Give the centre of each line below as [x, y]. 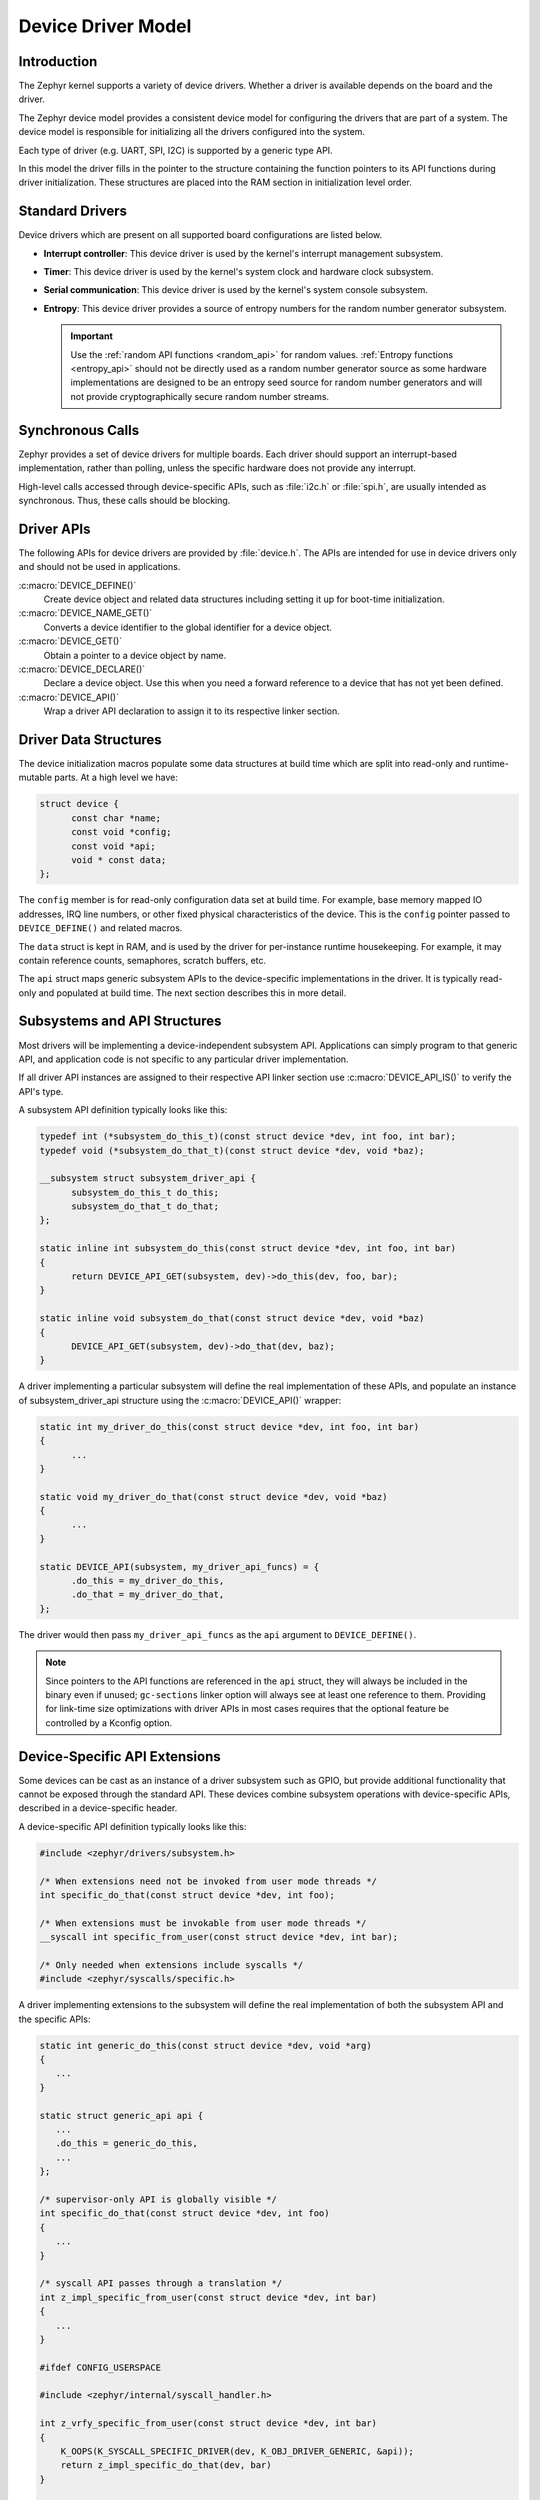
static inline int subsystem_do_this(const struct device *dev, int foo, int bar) [248, 1248]
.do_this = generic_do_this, [127, 2143]
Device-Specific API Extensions [119, 1756]
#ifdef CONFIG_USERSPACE [100, 2367]
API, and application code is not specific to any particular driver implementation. [183, 1059]
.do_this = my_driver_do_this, [148, 1581]
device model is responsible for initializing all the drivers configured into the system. [191, 132]
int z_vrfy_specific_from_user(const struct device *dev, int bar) [208, 2423]
